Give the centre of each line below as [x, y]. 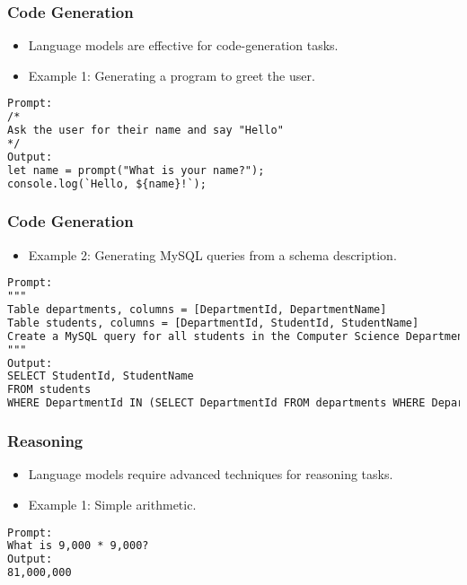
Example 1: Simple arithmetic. [112, 504]
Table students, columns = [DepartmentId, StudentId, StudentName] [213, 323]
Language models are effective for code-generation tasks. [183, 45]
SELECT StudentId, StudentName [101, 376]
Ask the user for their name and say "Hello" [145, 131]
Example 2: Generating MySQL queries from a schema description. [212, 254]
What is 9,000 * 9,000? [78, 546]
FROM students [49, 390]
